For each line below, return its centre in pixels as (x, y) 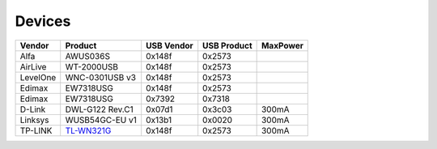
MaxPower (282, 45)
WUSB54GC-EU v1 (101, 120)
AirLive (33, 66)
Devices (43, 21)
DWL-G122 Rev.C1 (99, 109)
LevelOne (38, 77)
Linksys (34, 120)
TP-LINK (36, 130)
